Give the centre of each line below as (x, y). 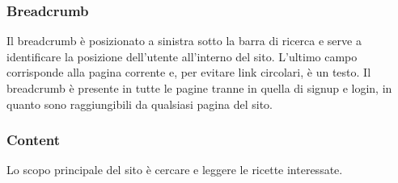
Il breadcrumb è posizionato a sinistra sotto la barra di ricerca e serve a (184, 41)
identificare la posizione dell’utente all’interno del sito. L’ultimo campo (182, 56)
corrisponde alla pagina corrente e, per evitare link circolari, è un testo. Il (189, 72)
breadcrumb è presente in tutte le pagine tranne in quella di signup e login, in (199, 88)
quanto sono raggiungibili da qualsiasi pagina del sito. (140, 104)
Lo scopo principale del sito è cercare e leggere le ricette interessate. (175, 170)
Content (34, 140)
